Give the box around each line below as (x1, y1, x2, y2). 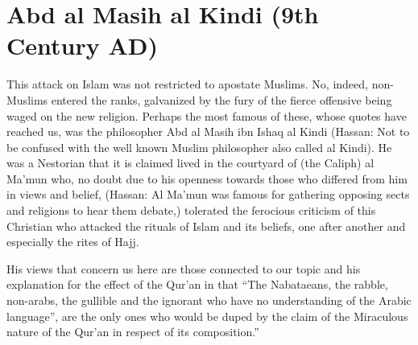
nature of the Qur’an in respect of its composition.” (6, 323, 259, 340)
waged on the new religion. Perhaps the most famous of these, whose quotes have (6, 107, 407, 124)
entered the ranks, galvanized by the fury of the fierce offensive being (51, 91, 392, 108)
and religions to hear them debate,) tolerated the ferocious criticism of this (6, 202, 376, 219)
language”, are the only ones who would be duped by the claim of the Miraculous (6, 307, 408, 324)
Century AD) (6, 29, 158, 62)
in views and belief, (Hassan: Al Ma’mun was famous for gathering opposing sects (6, 186, 410, 203)
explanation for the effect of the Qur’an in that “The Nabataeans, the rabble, (6, 276, 388, 293)
